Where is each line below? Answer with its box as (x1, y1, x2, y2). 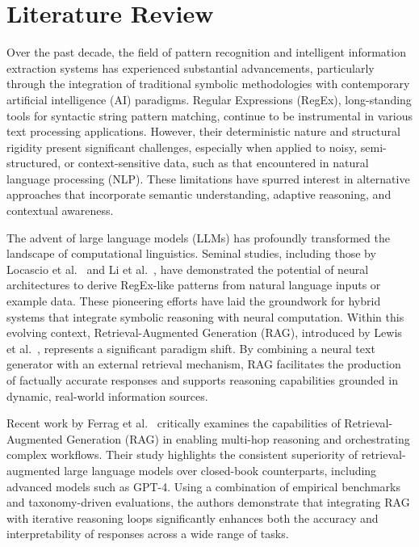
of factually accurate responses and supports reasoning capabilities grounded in (6, 372, 398, 388)
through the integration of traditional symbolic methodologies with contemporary (6, 75, 410, 92)
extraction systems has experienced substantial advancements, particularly (6, 59, 375, 76)
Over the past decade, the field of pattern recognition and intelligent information (6, 44, 406, 61)
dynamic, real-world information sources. (6, 387, 208, 404)
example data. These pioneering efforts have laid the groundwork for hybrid (6, 292, 381, 309)
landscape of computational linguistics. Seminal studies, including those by (6, 245, 376, 262)
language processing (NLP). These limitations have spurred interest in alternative (6, 170, 410, 187)
